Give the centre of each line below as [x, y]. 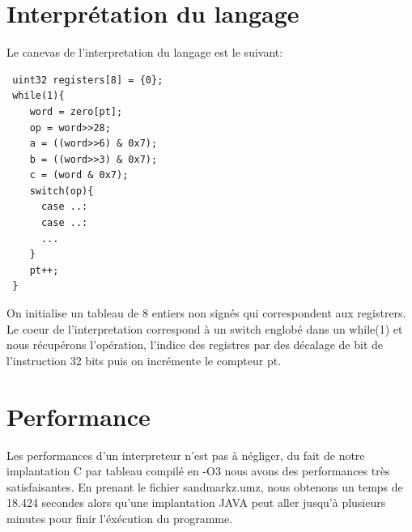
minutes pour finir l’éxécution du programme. [120, 518]
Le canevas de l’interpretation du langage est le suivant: [145, 52]
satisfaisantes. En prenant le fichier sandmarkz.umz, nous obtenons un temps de [205, 486]
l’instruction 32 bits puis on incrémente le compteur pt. [144, 360]
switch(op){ [62, 191]
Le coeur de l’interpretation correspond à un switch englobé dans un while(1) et [205, 328]
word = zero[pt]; [76, 111]
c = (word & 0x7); [79, 175]
